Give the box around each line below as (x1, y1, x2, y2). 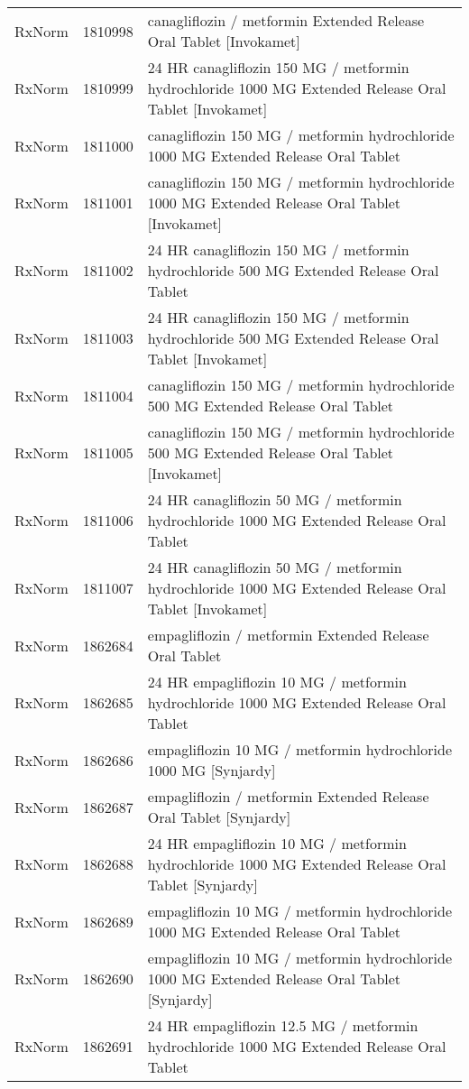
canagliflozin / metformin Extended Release (147, 10, 425, 31)
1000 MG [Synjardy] (147, 760, 276, 780)
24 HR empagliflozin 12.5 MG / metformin (147, 1015, 418, 1036)
